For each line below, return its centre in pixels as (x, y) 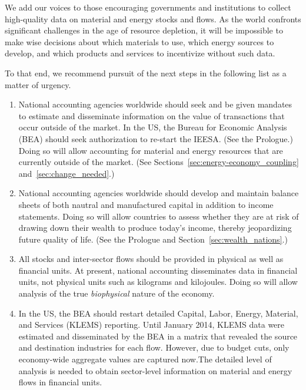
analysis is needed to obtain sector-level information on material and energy (155, 370)
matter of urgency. (38, 84)
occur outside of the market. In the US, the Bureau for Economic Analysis (153, 127)
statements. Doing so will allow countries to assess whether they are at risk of (159, 216)
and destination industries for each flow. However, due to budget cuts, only (154, 347)
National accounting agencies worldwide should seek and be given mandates (155, 104)
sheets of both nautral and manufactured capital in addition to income (146, 204)
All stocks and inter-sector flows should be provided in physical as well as (151, 259)
